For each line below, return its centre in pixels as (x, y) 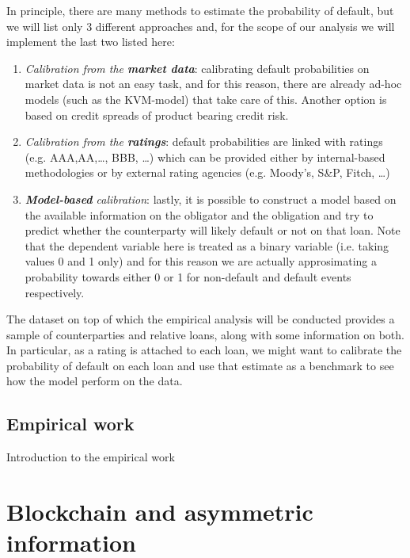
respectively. (55, 292)
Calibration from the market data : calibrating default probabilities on (197, 68)
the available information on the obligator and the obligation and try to (199, 214)
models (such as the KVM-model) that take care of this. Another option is (206, 99)
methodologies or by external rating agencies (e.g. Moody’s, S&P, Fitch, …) (207, 172)
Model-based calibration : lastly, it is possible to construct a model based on (211, 199)
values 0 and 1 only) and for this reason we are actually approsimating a (201, 261)
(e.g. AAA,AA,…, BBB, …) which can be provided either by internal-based (205, 157)
